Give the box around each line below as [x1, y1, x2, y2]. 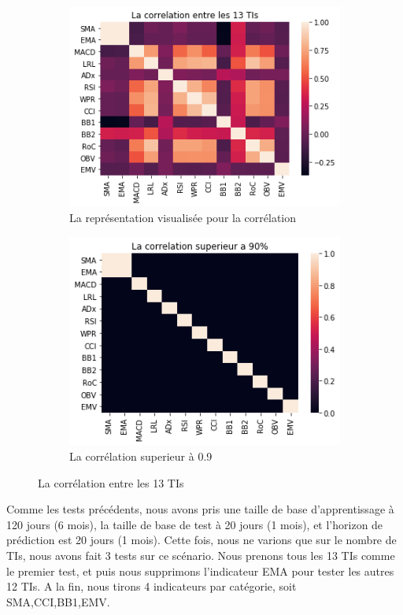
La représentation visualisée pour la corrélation [69, 209, 297, 225]
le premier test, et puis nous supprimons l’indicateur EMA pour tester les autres [6, 562, 394, 579]
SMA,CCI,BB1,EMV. [6, 593, 110, 609]
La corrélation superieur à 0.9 [69, 447, 213, 464]
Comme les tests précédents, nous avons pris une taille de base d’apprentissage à [6, 501, 394, 517]
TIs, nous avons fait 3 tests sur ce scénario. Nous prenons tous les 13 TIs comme [6, 546, 395, 563]
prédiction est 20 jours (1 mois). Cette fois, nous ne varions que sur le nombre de [6, 532, 397, 548]
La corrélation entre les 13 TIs [38, 474, 184, 491]
